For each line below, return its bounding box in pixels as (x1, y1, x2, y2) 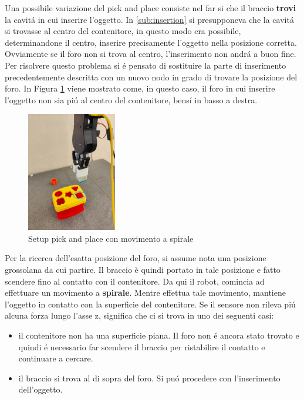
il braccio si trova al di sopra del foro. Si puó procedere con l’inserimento (18, 371, 281, 384)
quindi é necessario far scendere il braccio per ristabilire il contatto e (18, 340, 265, 353)
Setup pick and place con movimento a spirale (28, 232, 194, 244)
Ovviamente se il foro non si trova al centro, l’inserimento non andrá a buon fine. (5, 48, 296, 60)
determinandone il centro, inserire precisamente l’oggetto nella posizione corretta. (5, 36, 297, 48)
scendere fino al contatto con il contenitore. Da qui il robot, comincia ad (5, 275, 265, 287)
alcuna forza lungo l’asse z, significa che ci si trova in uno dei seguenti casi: (5, 309, 274, 322)
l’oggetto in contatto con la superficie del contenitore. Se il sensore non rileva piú (5, 297, 296, 310)
